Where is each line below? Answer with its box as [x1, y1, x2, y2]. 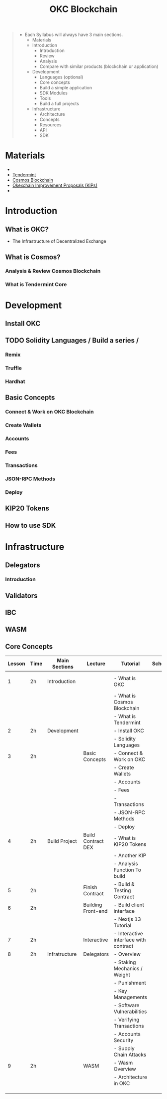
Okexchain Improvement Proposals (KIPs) [12, 182, 98, 188]
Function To [113, 866, 142, 873]
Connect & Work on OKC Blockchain [5, 408, 94, 415]
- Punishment [113, 980, 146, 987]
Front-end [83, 908, 108, 915]
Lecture [86, 660, 106, 667]
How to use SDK [5, 521, 56, 530]
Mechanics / [113, 965, 143, 972]
